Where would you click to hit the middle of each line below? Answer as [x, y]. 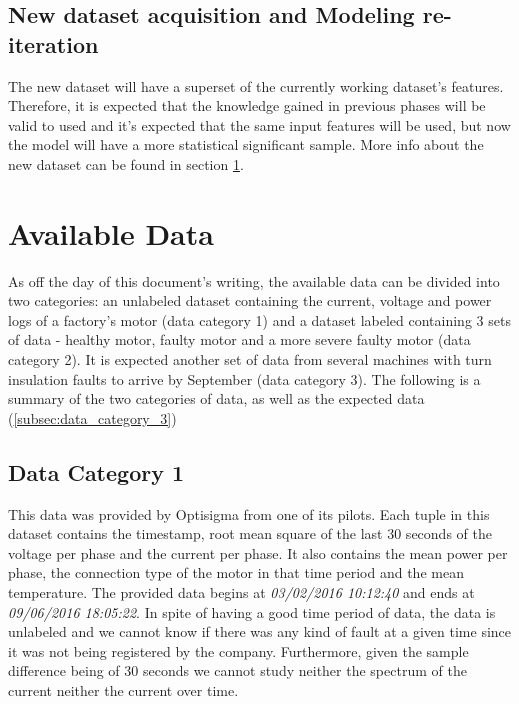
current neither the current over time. [123, 689]
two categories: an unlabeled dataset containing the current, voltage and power [250, 300]
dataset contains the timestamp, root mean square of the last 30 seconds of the [250, 533]
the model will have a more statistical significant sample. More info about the [246, 144]
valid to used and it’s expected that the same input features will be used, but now [259, 124]
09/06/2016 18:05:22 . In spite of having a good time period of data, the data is [252, 611]
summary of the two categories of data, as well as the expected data [216, 398]
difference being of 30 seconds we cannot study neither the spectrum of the [237, 670]
